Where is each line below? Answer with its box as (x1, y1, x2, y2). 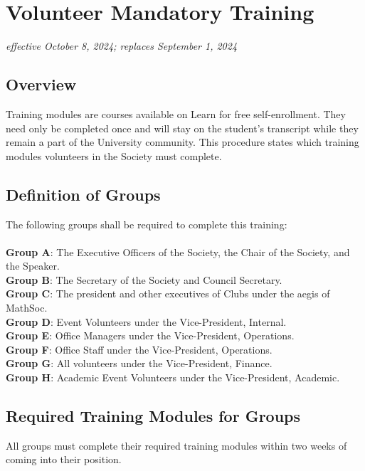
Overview (6, 73, 77, 95)
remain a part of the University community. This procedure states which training (6, 134, 359, 149)
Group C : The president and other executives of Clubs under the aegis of (6, 286, 330, 301)
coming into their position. (6, 452, 122, 467)
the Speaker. (6, 258, 60, 273)
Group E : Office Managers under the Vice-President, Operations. (6, 328, 295, 343)
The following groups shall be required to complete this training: (6, 216, 287, 231)
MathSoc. (6, 300, 48, 315)
